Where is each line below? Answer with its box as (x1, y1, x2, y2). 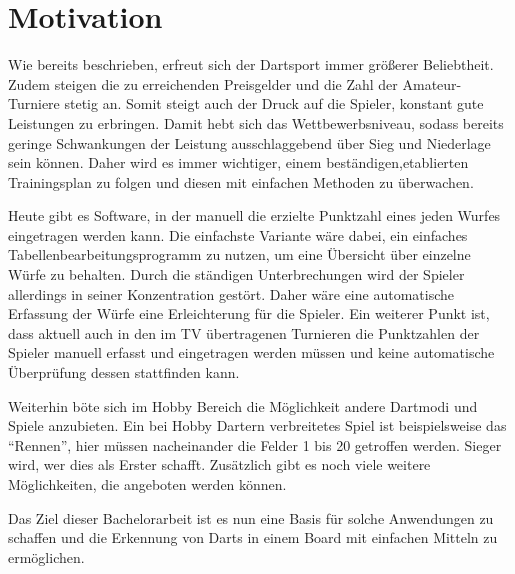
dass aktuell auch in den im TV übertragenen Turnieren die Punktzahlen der (8, 322, 480, 343)
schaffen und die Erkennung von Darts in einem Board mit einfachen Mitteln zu (8, 527, 498, 548)
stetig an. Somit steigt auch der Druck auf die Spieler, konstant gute (64, 93, 484, 114)
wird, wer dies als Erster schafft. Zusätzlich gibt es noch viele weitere (8, 454, 431, 475)
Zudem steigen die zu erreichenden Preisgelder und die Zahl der (8, 73, 398, 94)
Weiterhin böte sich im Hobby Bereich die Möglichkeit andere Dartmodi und (8, 395, 478, 416)
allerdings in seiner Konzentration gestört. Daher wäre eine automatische (8, 283, 454, 304)
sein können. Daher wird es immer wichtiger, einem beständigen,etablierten (8, 152, 469, 173)
